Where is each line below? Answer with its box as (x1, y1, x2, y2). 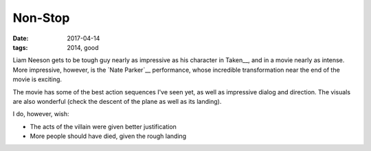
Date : (12, 34, 29, 42)
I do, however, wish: (12, 110, 69, 118)
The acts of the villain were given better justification (30, 122, 177, 131)
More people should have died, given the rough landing (30, 132, 187, 140)
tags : (12, 43, 28, 51)
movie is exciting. (12, 75, 62, 83)
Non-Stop (12, 10, 70, 25)
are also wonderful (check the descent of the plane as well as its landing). (12, 97, 222, 105)
